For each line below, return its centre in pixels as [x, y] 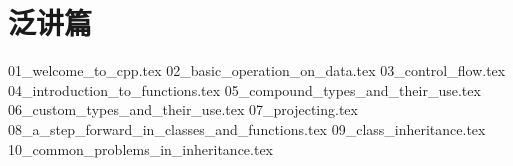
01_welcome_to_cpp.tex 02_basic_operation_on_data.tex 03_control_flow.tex [257, 70]
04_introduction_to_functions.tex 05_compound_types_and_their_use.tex [244, 89]
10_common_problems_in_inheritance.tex [141, 148]
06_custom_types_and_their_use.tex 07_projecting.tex [183, 109]
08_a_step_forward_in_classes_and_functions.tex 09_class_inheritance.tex [247, 128]
